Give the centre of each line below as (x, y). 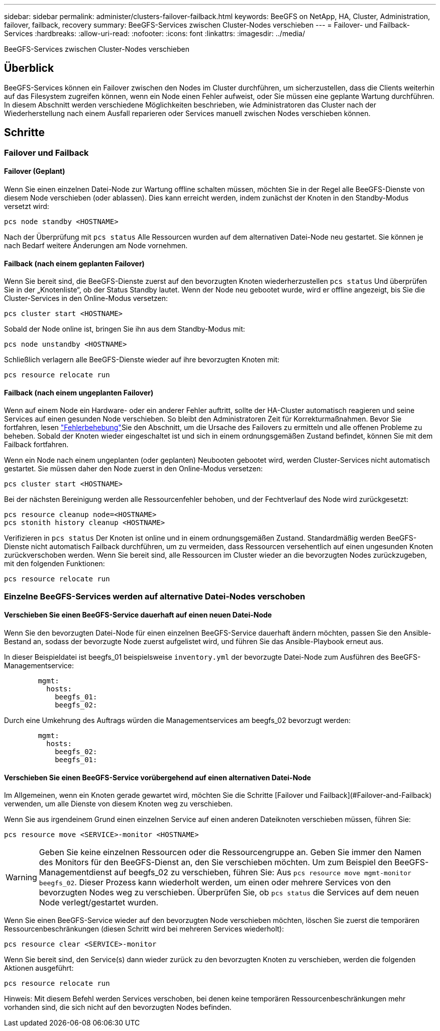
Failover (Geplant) (35, 171)
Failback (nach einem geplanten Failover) (74, 263)
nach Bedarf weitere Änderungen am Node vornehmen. (96, 245)
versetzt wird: (27, 206)
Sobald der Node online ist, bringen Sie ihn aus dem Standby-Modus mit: (125, 329)
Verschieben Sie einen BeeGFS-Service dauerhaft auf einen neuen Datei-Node (138, 615)
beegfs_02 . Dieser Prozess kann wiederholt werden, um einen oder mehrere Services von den (215, 883)
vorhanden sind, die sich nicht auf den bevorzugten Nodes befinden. (118, 1007)
